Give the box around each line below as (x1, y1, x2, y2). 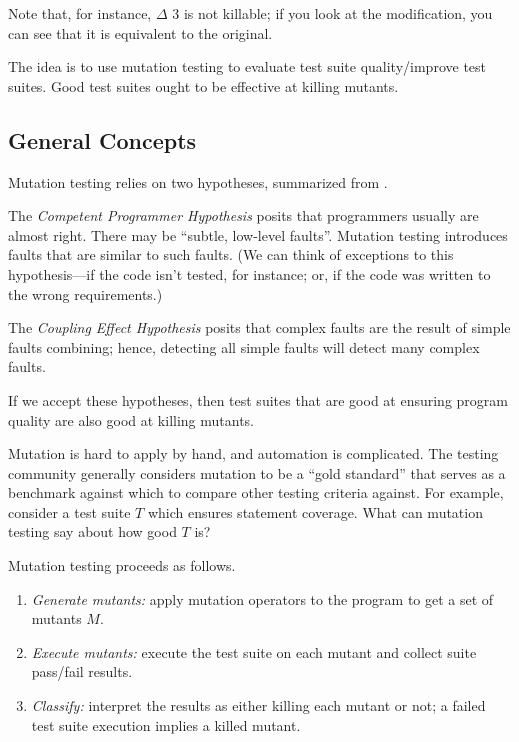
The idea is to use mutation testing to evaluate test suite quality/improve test (8, 56, 487, 77)
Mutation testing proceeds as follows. (8, 555, 236, 576)
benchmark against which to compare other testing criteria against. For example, (8, 482, 504, 503)
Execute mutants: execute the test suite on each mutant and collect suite (31, 641, 477, 662)
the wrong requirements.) (8, 283, 163, 304)
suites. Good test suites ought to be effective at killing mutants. (8, 75, 399, 96)
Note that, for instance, (8, 3, 152, 23)
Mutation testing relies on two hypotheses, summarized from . (8, 171, 388, 192)
